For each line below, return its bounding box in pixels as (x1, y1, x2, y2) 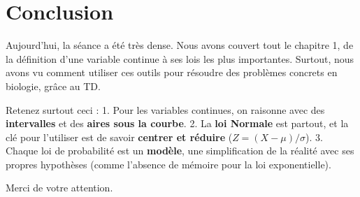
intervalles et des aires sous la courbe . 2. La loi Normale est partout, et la (6, 116, 349, 131)
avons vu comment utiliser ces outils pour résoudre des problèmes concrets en (6, 65, 338, 80)
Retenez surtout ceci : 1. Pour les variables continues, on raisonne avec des (6, 102, 325, 117)
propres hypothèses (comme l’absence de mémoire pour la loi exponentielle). (6, 156, 331, 171)
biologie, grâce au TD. (6, 78, 101, 93)
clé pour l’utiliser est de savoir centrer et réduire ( (6, 129, 233, 144)
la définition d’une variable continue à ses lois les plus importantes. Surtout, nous (6, 51, 354, 66)
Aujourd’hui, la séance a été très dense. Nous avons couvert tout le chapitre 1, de (6, 38, 354, 52)
